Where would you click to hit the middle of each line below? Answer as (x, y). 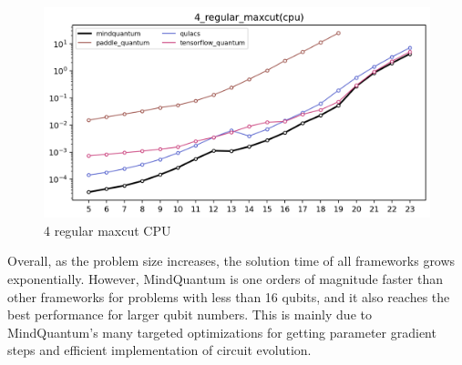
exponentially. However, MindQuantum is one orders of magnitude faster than (225, 279)
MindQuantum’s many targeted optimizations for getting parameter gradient (222, 332)
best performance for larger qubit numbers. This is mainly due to (190, 314)
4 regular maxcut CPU (108, 230)
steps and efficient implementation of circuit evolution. (159, 350)
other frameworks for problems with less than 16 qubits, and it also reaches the (229, 296)
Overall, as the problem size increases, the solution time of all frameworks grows (231, 261)
